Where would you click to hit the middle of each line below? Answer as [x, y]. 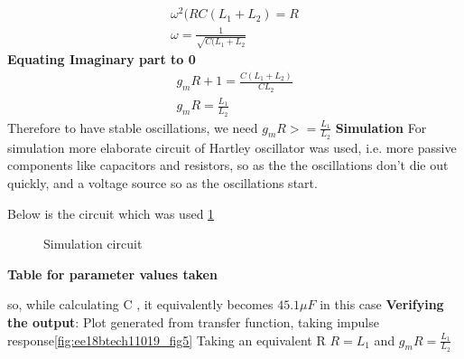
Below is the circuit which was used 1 [111, 213]
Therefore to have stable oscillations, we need [133, 127]
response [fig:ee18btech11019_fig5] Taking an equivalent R [167, 340]
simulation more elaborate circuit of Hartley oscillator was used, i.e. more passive [232, 147]
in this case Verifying [382, 304]
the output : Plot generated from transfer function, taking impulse [193, 321]
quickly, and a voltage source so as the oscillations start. [162, 182]
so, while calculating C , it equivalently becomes [140, 304]
